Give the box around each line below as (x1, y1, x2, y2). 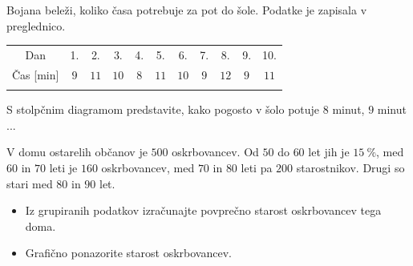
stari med (6, 175, 53, 191)
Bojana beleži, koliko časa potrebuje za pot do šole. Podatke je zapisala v (6, 2, 367, 18)
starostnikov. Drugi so (296, 159, 405, 175)
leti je (49, 159, 78, 175)
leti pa (241, 159, 273, 175)
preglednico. (6, 17, 66, 34)
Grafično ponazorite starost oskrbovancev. (25, 244, 232, 261)
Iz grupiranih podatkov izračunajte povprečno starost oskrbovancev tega (25, 202, 382, 219)
